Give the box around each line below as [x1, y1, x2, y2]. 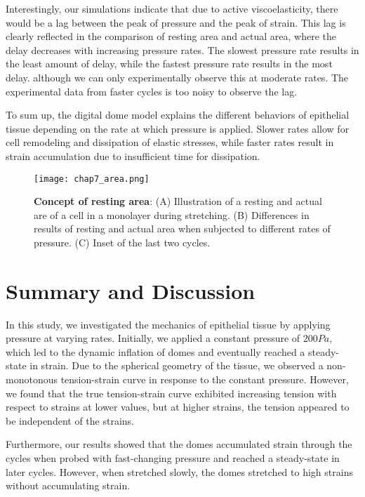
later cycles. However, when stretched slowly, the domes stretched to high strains [6, 464, 353, 479]
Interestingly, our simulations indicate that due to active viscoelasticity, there [6, 1, 338, 15]
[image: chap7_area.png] [34, 173, 150, 184]
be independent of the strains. [6, 413, 134, 428]
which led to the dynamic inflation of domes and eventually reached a [6, 344, 305, 359]
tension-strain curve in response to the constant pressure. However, [60, 372, 349, 387]
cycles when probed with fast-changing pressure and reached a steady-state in [6, 451, 340, 465]
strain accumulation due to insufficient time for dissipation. [6, 148, 260, 163]
